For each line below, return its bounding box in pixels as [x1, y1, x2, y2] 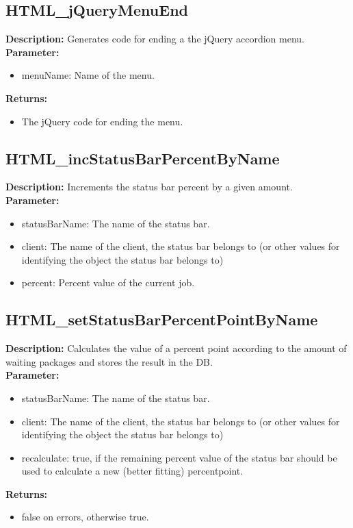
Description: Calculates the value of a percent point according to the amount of [5, 341, 347, 355]
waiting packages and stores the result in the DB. [5, 354, 213, 368]
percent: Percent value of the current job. [21, 275, 195, 290]
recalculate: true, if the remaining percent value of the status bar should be [21, 450, 337, 464]
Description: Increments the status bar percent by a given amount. [5, 179, 293, 194]
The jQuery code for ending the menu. [21, 114, 183, 128]
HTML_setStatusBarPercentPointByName [5, 309, 318, 330]
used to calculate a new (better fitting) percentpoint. [21, 464, 244, 478]
